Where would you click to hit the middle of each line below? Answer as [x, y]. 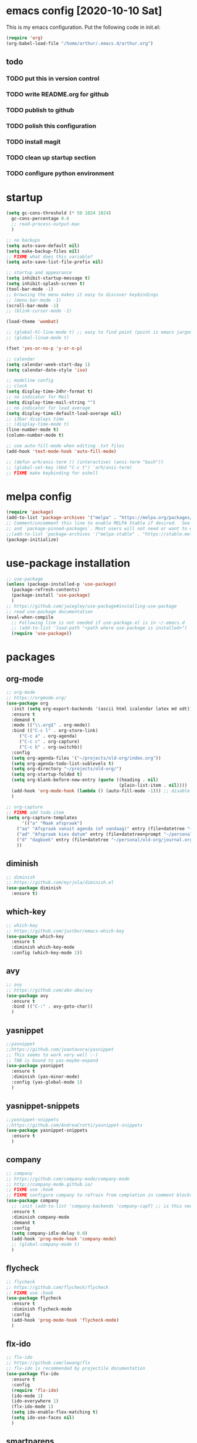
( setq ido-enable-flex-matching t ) [55, 1412]
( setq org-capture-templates [42, 818]
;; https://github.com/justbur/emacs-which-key [65, 931]
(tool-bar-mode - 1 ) [30, 289]
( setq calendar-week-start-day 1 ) [48, 364]
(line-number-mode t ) [33, 430]
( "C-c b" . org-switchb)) [51, 747]
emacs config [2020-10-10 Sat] [84, 11]
